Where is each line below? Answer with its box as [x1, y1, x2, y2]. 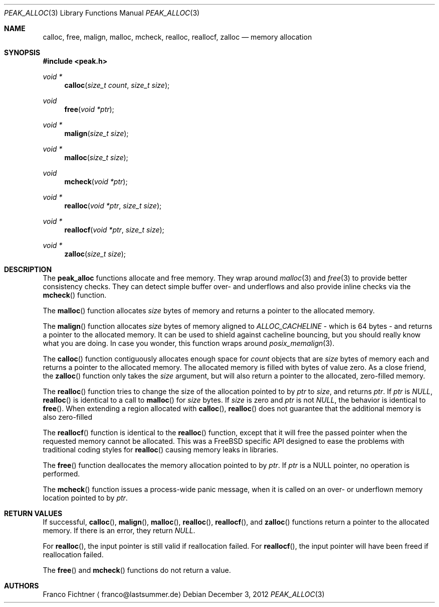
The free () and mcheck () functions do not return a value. [43, 566, 231, 574]
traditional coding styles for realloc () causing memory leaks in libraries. [43, 445, 279, 454]
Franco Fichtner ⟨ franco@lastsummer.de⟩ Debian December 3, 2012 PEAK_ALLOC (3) [43, 590, 325, 598]
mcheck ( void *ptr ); [64, 177, 128, 186]
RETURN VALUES [4, 509, 63, 518]
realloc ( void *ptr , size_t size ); [64, 201, 162, 210]
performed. [43, 469, 80, 478]
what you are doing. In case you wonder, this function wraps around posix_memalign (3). [43, 339, 335, 347]
